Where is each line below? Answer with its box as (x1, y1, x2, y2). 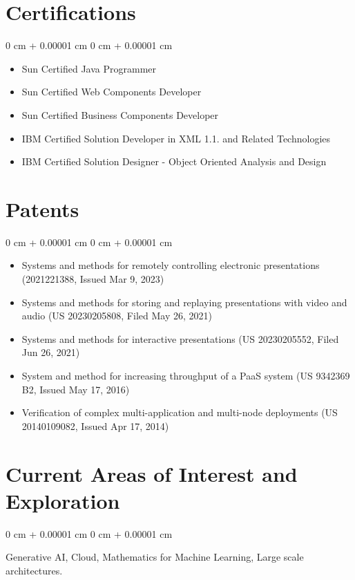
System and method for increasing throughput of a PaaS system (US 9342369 (21, 368, 350, 382)
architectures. (6, 563, 63, 577)
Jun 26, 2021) (21, 345, 80, 359)
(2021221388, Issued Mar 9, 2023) (21, 272, 164, 286)
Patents (6, 194, 79, 223)
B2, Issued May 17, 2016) (21, 382, 130, 396)
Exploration (6, 486, 120, 514)
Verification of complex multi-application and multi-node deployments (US (21, 405, 338, 420)
